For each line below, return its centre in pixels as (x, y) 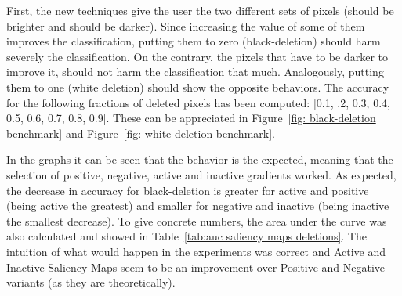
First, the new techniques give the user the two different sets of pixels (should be (200, 10)
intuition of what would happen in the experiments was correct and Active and (196, 251)
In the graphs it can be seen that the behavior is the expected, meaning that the (200, 159)
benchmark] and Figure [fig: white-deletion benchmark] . (141, 133)
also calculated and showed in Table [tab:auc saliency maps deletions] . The (187, 236)
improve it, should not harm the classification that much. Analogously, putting (195, 72)
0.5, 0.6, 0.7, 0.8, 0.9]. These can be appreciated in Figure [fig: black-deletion (191, 118)
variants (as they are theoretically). (91, 282)
